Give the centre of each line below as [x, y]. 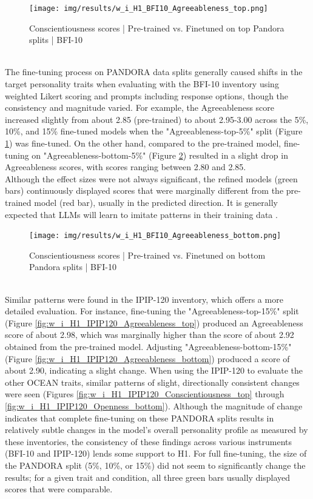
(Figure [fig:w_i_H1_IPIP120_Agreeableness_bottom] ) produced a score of [147, 358]
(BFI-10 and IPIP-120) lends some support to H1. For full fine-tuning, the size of [156, 453]
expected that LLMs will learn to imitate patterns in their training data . [141, 214]
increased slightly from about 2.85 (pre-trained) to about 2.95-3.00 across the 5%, [157, 119]
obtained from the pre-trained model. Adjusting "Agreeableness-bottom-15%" [148, 346]
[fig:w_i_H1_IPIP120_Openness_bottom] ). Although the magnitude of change [154, 405]
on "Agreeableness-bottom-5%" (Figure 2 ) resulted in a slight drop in [160, 155]
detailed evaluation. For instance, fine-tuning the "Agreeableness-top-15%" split [152, 311]
